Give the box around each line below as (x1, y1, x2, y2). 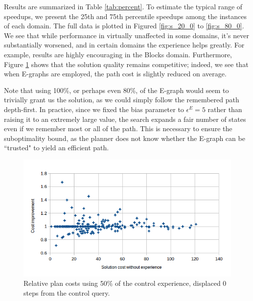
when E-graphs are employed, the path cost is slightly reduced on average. (4, 69, 227, 79)
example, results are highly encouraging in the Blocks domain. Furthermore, (4, 49, 232, 59)
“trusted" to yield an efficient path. (4, 142, 109, 153)
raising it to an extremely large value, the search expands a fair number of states (4, 114, 246, 124)
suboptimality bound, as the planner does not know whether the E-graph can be (4, 133, 245, 143)
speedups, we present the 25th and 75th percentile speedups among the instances (4, 11, 247, 21)
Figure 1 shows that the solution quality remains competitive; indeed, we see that (4, 59, 249, 69)
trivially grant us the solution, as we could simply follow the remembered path (4, 94, 239, 105)
